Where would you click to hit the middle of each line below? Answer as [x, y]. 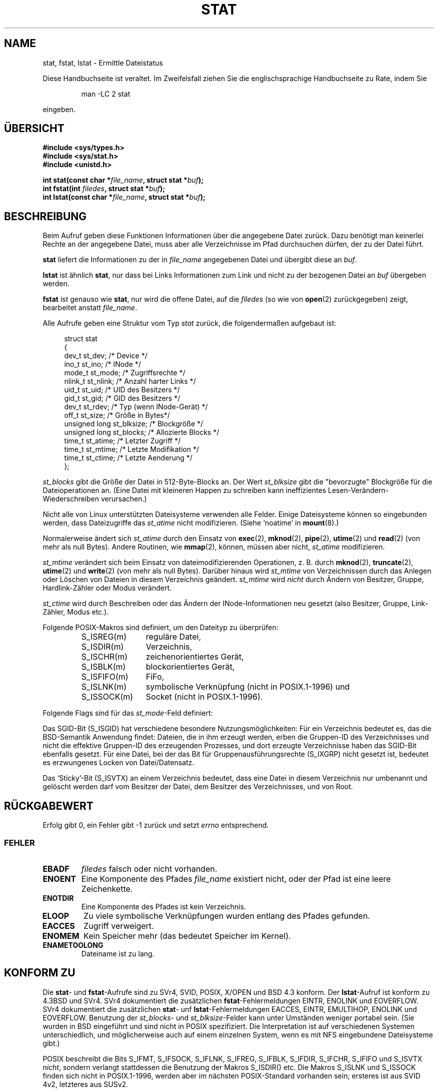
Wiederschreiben [71, 499]
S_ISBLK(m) [103, 667]
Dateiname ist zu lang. [118, 953]
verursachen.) [124, 499]
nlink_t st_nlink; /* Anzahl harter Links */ [130, 381]
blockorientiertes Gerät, [190, 667]
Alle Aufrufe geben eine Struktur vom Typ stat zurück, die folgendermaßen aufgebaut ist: [189, 323]
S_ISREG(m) [104, 637]
